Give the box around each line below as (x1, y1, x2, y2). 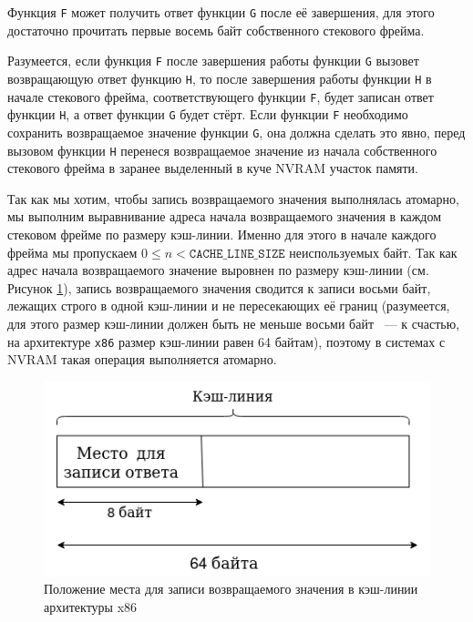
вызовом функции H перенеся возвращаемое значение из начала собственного (7, 140, 437, 159)
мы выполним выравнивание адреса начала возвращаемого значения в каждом (7, 207, 442, 226)
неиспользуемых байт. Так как (289, 242, 458, 261)
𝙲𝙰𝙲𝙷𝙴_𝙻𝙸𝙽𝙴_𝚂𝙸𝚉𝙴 (189, 247, 285, 260)
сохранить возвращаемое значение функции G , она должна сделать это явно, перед (7, 122, 466, 141)
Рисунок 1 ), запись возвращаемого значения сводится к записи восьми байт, (7, 278, 431, 297)
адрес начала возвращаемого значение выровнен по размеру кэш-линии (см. (7, 260, 429, 280)
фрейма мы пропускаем (7, 242, 138, 261)
